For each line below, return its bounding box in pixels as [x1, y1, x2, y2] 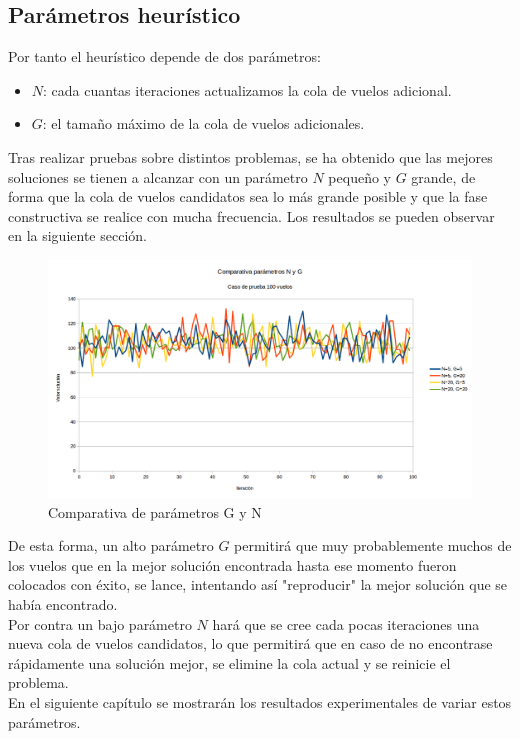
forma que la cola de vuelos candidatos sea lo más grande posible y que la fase [8, 186, 488, 207]
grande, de [411, 166, 476, 187]
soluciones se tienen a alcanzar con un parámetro [8, 166, 308, 187]
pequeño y [328, 166, 391, 187]
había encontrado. [8, 594, 118, 614]
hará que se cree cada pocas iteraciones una [212, 613, 480, 634]
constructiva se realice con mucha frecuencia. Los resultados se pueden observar [8, 205, 495, 226]
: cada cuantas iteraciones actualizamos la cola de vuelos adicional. [43, 79, 452, 100]
